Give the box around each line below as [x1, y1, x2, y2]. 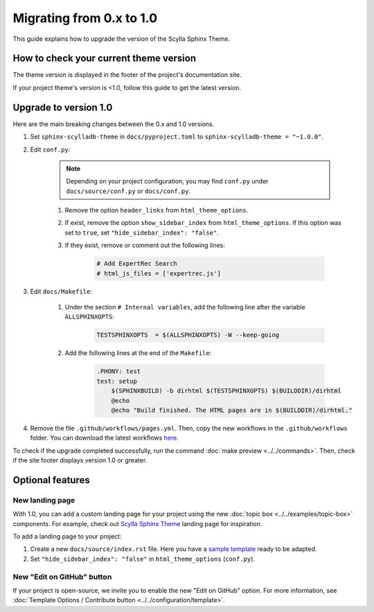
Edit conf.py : [30, 145, 71, 154]
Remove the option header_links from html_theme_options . [64, 206, 249, 215]
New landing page [12, 495, 75, 505]
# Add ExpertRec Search [96, 260, 178, 268]
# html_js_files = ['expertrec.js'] [96, 269, 222, 277]
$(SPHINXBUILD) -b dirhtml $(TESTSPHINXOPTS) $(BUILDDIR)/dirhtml [111, 387, 342, 395]
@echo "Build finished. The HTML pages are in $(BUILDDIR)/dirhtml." [111, 406, 353, 414]
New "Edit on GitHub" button [12, 572, 112, 582]
